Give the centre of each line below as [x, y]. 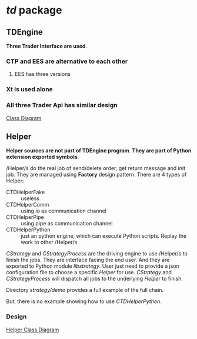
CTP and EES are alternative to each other [67, 61]
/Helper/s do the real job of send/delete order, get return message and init [96, 168]
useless [30, 198]
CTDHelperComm [28, 205]
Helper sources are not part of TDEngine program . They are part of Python [99, 151]
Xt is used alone [29, 89]
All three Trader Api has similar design [62, 105]
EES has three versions [43, 74]
